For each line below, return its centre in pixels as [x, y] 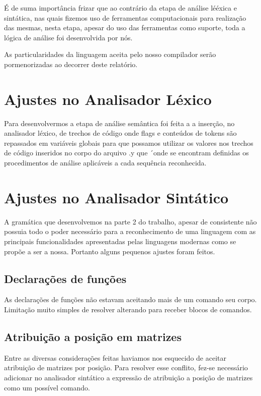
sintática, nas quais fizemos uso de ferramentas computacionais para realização [125, 17]
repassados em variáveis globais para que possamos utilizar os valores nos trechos [129, 143]
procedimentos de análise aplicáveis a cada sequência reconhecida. [105, 163]
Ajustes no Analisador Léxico [108, 99]
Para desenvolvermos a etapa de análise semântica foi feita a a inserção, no [119, 123]
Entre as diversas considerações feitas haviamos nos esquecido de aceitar [115, 357]
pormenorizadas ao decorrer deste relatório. [71, 64]
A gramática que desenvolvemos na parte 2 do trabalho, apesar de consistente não [130, 221]
